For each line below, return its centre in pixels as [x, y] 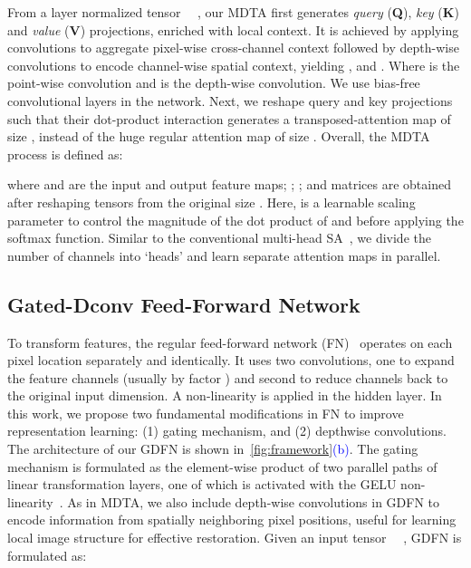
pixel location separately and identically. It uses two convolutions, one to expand [231, 360]
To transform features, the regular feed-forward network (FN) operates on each [230, 342]
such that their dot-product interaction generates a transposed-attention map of [229, 118]
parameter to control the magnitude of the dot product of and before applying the [235, 220]
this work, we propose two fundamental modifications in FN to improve [206, 413]
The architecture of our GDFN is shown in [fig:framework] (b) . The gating [213, 449]
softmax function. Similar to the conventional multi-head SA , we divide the [219, 238]
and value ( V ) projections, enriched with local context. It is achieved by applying [233, 29]
